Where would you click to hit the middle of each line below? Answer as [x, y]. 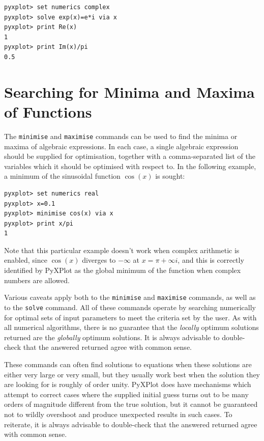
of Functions [48, 111]
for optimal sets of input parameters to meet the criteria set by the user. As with [130, 317]
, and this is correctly [211, 260]
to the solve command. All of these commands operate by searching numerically [130, 307]
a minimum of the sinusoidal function [62, 176]
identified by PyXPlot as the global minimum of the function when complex [123, 270]
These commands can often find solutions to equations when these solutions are [128, 364]
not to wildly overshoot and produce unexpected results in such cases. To [118, 414]
